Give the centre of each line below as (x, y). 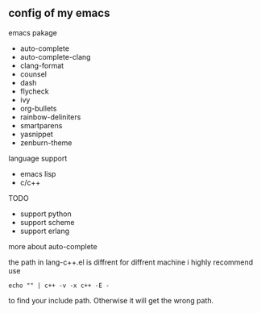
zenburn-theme (46, 142)
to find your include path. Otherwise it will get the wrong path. (111, 300)
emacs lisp (38, 173)
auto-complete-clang (55, 56)
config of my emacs (59, 13)
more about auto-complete (53, 246)
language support (38, 158)
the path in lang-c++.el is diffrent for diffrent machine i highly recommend (131, 262)
